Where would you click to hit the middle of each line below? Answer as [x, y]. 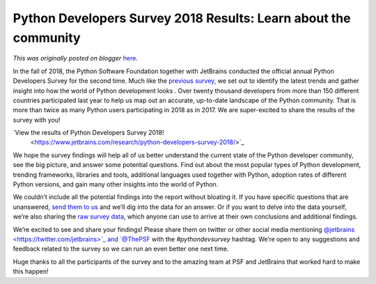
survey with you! [37, 120]
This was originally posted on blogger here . [76, 58]
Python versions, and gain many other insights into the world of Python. [116, 184]
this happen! [31, 271]
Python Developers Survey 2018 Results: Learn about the [182, 18]
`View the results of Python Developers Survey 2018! [88, 133]
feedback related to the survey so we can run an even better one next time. [121, 249]
